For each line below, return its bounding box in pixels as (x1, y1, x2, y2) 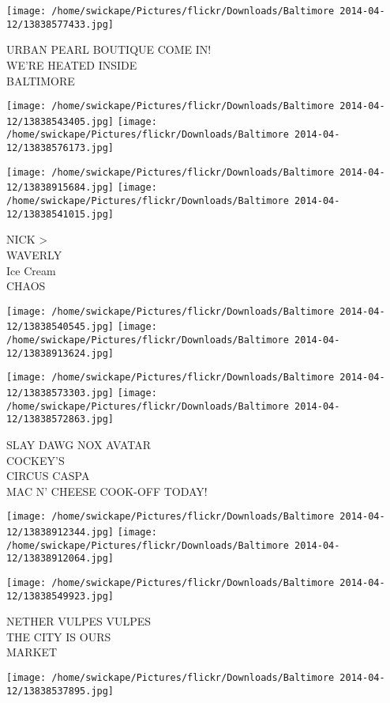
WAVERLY (6, 246, 62, 263)
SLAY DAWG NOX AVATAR (6, 436, 152, 452)
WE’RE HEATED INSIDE (6, 56, 137, 73)
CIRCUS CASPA (6, 467, 90, 484)
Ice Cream (6, 262, 56, 278)
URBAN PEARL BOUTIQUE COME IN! (6, 41, 212, 58)
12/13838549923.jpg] (6, 590, 114, 602)
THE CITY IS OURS (6, 628, 111, 644)
